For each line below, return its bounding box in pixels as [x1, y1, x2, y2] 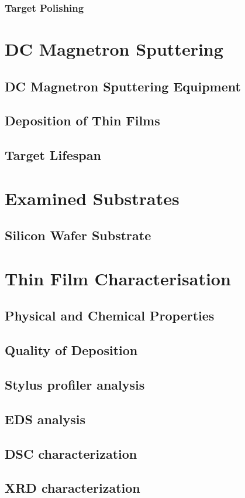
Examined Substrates [5, 186, 180, 210]
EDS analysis [5, 410, 85, 428]
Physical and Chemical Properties [5, 306, 215, 325]
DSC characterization [5, 444, 137, 462]
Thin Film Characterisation [5, 266, 231, 290]
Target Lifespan [5, 146, 101, 164]
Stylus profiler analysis [5, 376, 145, 394]
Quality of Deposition [5, 341, 138, 359]
